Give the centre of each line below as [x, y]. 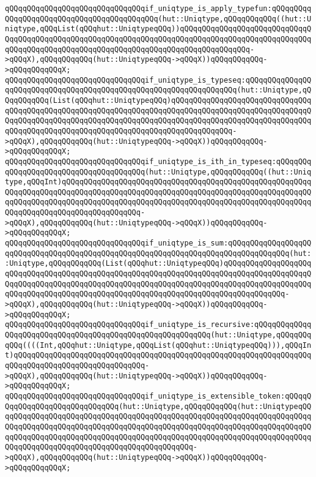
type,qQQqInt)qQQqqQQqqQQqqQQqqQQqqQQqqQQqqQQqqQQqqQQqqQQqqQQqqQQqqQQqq [158, 182]
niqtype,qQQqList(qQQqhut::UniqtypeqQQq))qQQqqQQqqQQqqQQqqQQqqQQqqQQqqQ [158, 29]
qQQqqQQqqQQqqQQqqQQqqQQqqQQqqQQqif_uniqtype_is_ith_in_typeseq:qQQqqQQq [158, 161]
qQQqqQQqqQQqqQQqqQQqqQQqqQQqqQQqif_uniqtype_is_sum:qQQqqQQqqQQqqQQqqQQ [158, 243]
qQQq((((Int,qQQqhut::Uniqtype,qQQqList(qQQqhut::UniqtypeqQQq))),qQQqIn [158, 345]
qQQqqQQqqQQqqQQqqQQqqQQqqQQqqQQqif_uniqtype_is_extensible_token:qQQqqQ [158, 396]
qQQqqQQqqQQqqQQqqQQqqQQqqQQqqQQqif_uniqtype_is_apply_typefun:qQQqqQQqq [158, 9]
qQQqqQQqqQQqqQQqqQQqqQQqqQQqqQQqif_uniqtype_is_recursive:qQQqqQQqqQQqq [158, 325]
